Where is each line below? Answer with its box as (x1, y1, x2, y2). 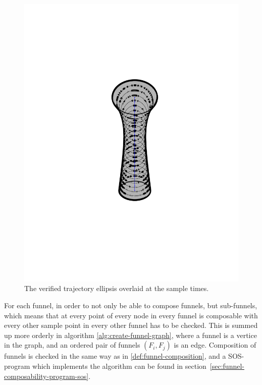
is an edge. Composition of (174, 340, 256, 350)
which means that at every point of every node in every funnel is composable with (4, 310, 258, 320)
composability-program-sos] (4, 370, 89, 381)
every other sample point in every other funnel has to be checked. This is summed (4, 320, 258, 330)
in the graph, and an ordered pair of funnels (4, 340, 140, 350)
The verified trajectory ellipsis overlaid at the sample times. (24, 283, 209, 294)
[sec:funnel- (209, 361, 244, 371)
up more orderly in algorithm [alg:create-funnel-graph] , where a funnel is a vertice (4, 329, 257, 340)
